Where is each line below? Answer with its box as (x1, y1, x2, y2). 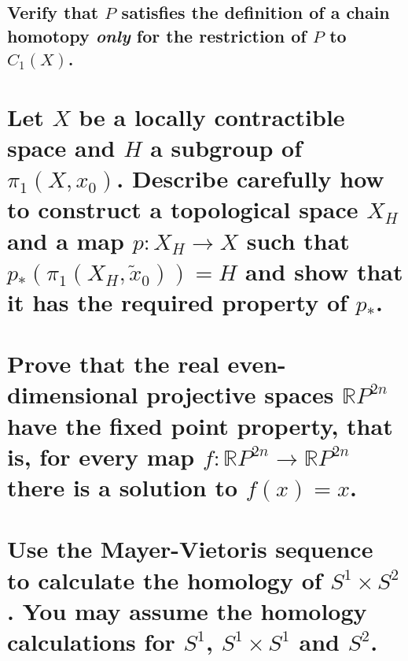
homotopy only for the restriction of (7, 23, 307, 47)
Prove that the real (7, 347, 219, 380)
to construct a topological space (7, 193, 358, 225)
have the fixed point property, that (7, 409, 393, 441)
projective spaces (146, 378, 334, 410)
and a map (7, 224, 124, 256)
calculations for (7, 625, 175, 657)
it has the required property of (7, 285, 347, 318)
